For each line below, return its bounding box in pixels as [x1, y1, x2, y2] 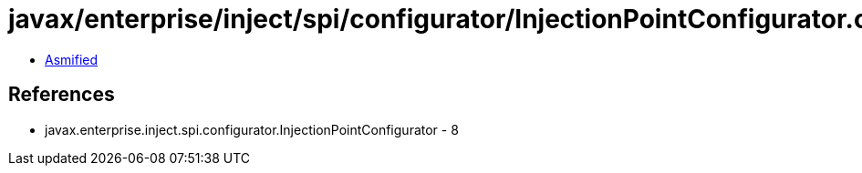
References [8, 83, 115, 107]
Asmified [45, 51, 99, 67]
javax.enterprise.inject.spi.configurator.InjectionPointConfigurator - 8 [45, 121, 459, 137]
